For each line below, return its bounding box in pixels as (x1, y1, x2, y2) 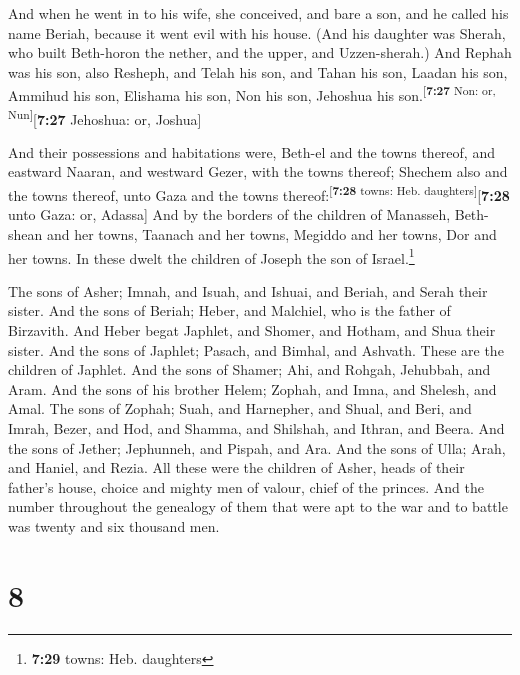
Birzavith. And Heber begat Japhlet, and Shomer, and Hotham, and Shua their (8, 319, 496, 340)
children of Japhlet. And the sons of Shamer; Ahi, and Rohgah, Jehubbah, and (8, 359, 491, 380)
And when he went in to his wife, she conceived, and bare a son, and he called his (8, 3, 509, 23)
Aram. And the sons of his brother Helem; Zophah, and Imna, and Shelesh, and (8, 378, 497, 399)
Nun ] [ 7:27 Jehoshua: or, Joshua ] (8, 105, 202, 129)
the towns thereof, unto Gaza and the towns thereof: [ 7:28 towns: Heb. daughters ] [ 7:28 (8, 182, 510, 205)
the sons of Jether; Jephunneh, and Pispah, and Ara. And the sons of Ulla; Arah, (8, 437, 506, 458)
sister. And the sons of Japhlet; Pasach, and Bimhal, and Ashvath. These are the (8, 339, 504, 360)
